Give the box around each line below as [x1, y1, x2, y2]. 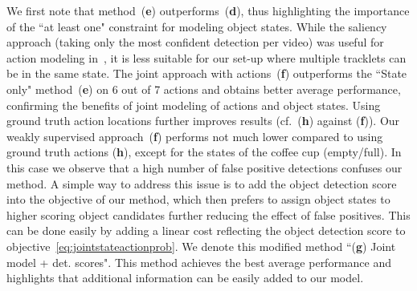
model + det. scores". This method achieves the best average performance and [6, 253, 391, 270]
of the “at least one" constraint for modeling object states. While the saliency [6, 18, 387, 34]
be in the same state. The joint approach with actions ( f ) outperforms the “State [6, 65, 407, 82]
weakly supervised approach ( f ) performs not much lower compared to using [6, 127, 383, 144]
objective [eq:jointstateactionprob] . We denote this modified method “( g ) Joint [6, 237, 396, 254]
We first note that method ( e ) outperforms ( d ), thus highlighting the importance [6, 2, 410, 18]
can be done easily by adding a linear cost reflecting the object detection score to [6, 222, 406, 239]
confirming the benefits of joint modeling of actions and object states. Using [6, 96, 381, 113]
